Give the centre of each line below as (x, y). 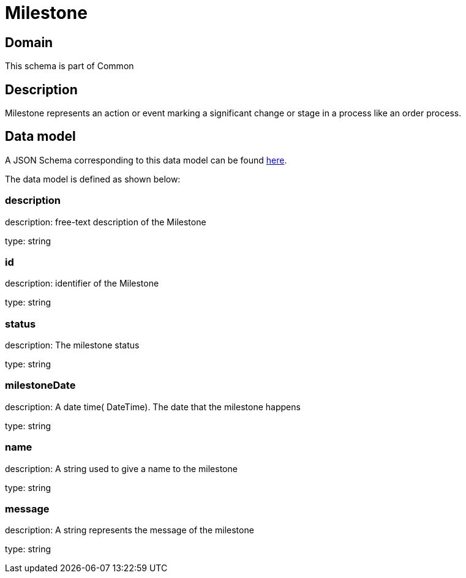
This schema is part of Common (70, 66)
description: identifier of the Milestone (82, 283)
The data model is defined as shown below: (93, 179)
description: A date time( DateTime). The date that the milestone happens (153, 407)
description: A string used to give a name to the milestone (121, 468)
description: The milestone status (72, 345)
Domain (29, 42)
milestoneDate (40, 385)
